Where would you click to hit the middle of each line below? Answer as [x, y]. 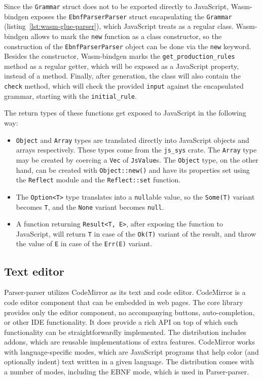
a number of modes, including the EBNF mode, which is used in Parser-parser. [127, 372]
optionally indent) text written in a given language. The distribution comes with [129, 362]
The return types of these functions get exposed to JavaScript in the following [125, 113]
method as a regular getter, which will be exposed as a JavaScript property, [122, 66]
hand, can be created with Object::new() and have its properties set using [133, 169]
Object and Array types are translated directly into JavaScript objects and [133, 140]
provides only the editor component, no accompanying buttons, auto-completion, [129, 312]
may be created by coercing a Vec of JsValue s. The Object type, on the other [137, 159]
